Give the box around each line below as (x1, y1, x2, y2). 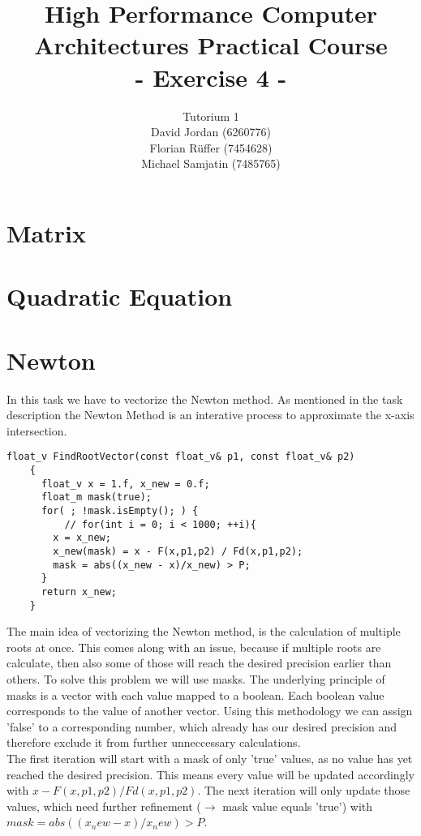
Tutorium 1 (183, 107, 239, 124)
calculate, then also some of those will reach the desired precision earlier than (6, 654, 392, 671)
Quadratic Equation (6, 280, 233, 313)
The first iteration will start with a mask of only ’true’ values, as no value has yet (6, 749, 413, 766)
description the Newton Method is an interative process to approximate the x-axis (6, 406, 415, 423)
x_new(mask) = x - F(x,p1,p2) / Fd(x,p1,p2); (53, 545, 303, 557)
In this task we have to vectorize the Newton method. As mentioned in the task (6, 390, 403, 407)
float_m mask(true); (41, 491, 152, 504)
